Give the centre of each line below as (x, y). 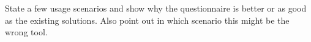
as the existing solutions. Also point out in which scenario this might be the (147, 20)
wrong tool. (26, 32)
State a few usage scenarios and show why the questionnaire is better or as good (156, 8)
